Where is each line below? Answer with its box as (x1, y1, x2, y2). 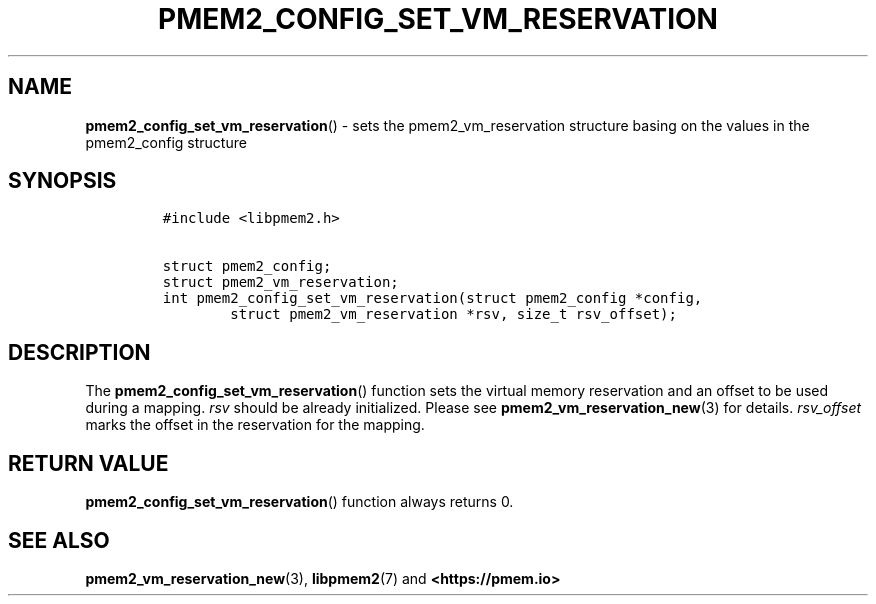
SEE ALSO (8, 527, 110, 553)
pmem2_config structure (85, 133, 247, 151)
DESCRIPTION (8, 339, 151, 365)
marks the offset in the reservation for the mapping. (85, 416, 425, 434)
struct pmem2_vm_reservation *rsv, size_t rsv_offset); (230, 306, 677, 323)
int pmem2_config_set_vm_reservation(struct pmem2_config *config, (162, 290, 703, 307)
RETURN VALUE (8, 450, 169, 476)
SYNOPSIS (8, 168, 117, 194)
